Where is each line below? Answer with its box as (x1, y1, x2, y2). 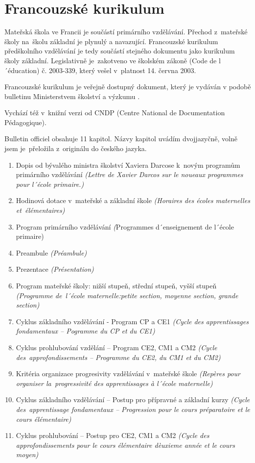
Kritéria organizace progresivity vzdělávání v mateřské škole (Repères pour (16, 368, 240, 379)
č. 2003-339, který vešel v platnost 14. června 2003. (42, 65, 196, 75)
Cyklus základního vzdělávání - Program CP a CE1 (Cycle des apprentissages (16, 316, 249, 326)
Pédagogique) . (4, 117, 46, 127)
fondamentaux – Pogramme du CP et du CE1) (16, 326, 155, 336)
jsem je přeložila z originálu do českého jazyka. (4, 143, 147, 154)
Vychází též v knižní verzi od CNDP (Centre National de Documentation (4, 107, 225, 118)
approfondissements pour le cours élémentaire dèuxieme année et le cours (16, 439, 235, 450)
